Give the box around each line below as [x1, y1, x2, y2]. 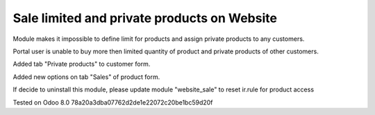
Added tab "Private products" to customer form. [12, 60, 151, 69]
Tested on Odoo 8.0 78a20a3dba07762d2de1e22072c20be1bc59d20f [12, 98, 213, 107]
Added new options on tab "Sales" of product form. [12, 73, 160, 81]
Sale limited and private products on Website [12, 10, 278, 26]
